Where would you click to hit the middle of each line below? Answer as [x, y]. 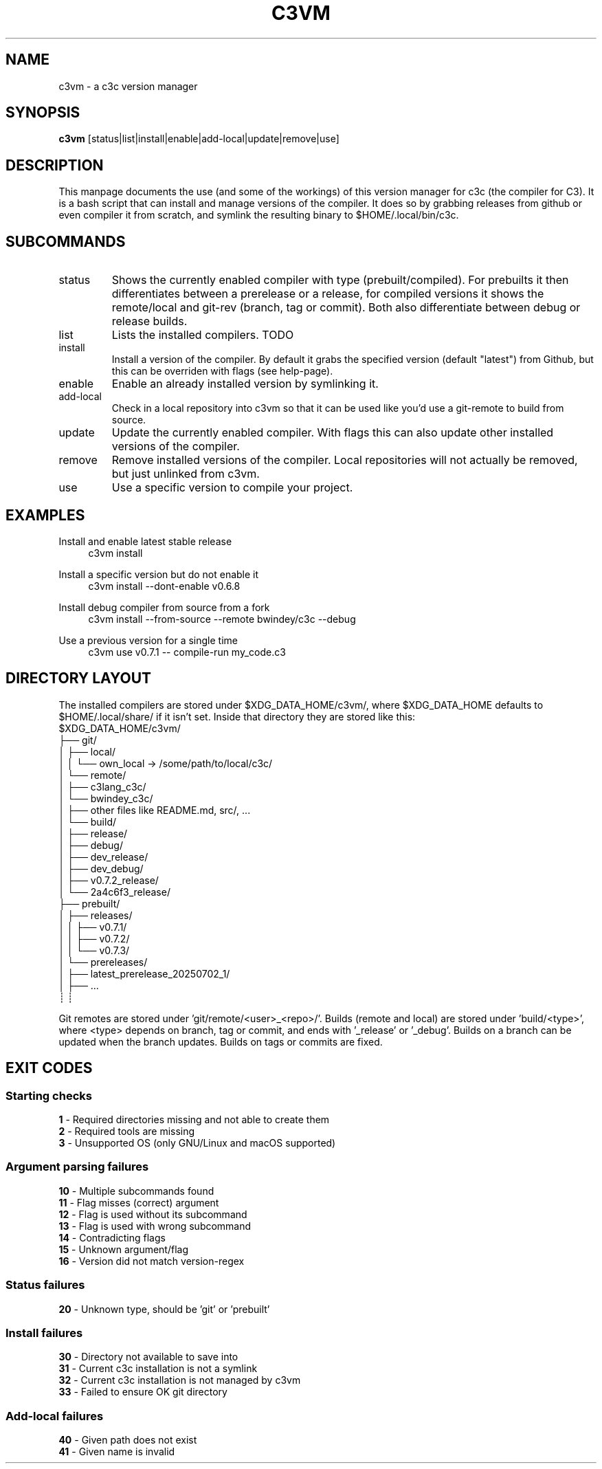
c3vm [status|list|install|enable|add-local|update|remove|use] [199, 139]
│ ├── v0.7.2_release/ [109, 880]
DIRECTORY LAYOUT [79, 678]
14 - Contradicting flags [112, 1237]
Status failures [45, 1285]
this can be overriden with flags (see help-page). [222, 371]
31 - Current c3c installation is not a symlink [158, 1369]
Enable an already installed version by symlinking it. [245, 384]
